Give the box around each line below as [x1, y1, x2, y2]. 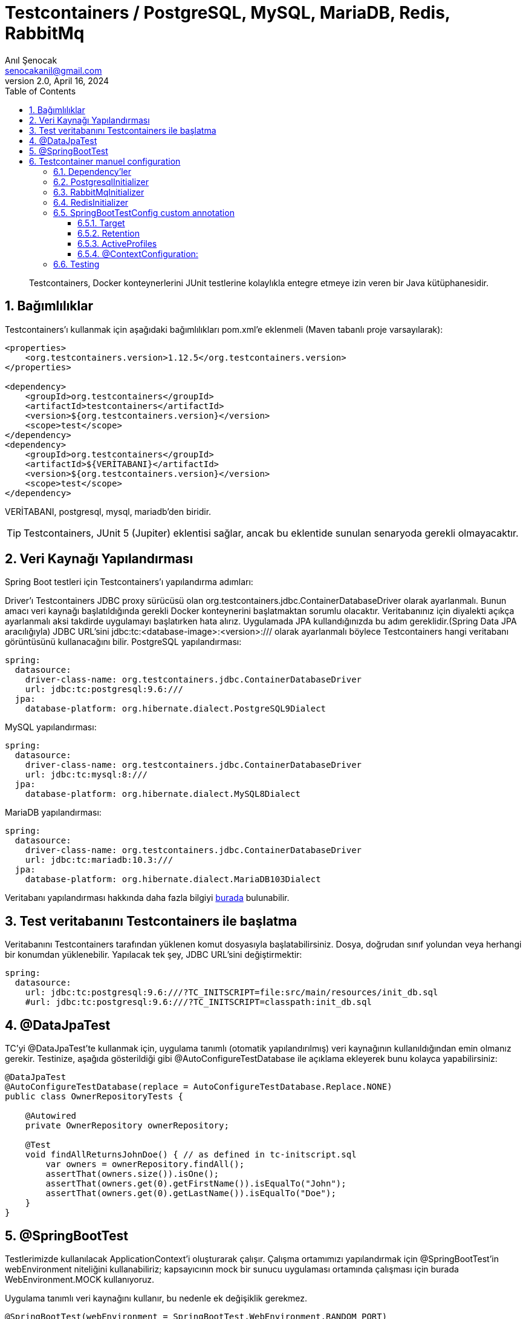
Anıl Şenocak [5, 54, 57, 65]
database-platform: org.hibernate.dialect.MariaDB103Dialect [25, 874, 321, 885]
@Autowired [25, 1111, 77, 1121]
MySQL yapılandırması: [5, 722, 97, 733]
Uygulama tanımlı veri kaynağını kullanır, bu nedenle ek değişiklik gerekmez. [5, 1292, 308, 1303]
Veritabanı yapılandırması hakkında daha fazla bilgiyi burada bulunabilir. [5, 892, 290, 903]
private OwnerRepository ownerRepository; [25, 1121, 229, 1131]
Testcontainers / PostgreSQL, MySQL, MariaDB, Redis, [5, 2, 450, 23]
